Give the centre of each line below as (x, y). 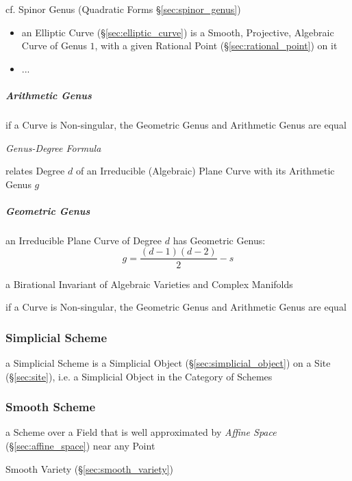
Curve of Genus (54, 45)
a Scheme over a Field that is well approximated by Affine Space (141, 432)
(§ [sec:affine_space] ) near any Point (80, 445)
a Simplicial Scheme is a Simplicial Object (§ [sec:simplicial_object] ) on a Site (168, 362)
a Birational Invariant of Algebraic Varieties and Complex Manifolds (149, 284)
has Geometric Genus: (219, 240)
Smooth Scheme (51, 407)
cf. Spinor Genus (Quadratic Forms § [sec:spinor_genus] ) (123, 9)
